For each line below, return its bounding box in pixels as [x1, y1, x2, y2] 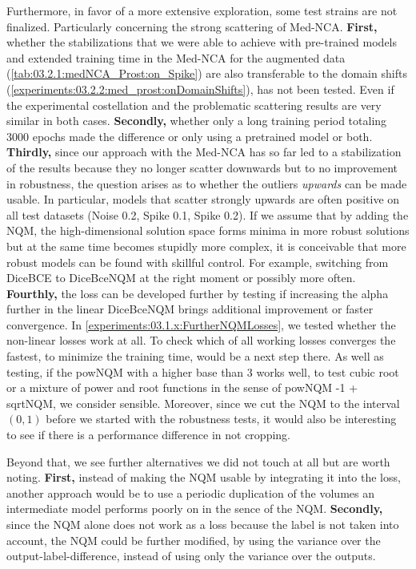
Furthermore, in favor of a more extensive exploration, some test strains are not [6, 2, 398, 18]
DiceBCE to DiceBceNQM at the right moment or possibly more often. [6, 269, 356, 286]
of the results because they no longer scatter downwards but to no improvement [6, 159, 398, 176]
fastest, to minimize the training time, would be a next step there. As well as [6, 348, 384, 365]
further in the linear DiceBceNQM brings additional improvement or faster [6, 301, 374, 317]
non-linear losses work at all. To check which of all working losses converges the [6, 332, 396, 349]
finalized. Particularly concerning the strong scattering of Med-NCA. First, [6, 18, 378, 34]
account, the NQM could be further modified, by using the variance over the [6, 531, 381, 548]
